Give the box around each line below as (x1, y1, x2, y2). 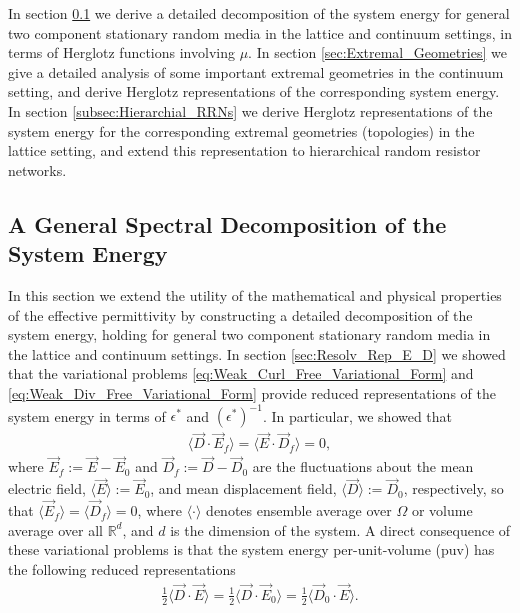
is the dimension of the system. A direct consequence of (170, 519, 511, 540)
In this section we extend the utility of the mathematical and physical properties (8, 284, 502, 305)
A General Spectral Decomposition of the (8, 208, 447, 239)
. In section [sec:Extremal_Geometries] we (248, 42, 507, 63)
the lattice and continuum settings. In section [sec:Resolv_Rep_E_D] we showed (8, 343, 506, 364)
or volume (411, 500, 473, 521)
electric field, (8, 478, 86, 499)
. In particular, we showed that (262, 405, 453, 425)
